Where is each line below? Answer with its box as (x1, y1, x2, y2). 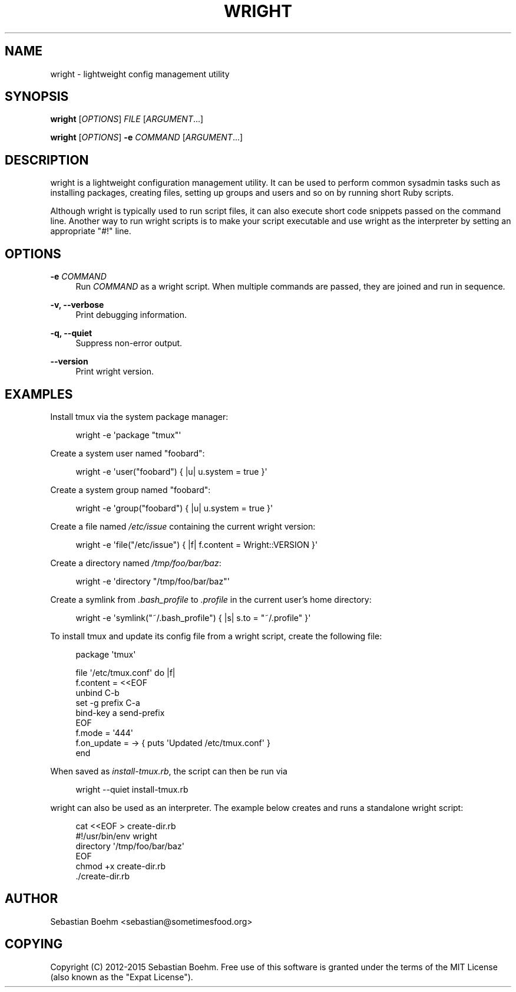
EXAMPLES (5, 386, 73, 402)
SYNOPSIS (5, 89, 69, 104)
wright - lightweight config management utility (50, 68, 230, 79)
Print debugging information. (75, 310, 187, 320)
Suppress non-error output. (75, 338, 183, 349)
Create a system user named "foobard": (50, 448, 205, 458)
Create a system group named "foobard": (50, 484, 211, 495)
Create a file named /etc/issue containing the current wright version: (50, 521, 316, 531)
